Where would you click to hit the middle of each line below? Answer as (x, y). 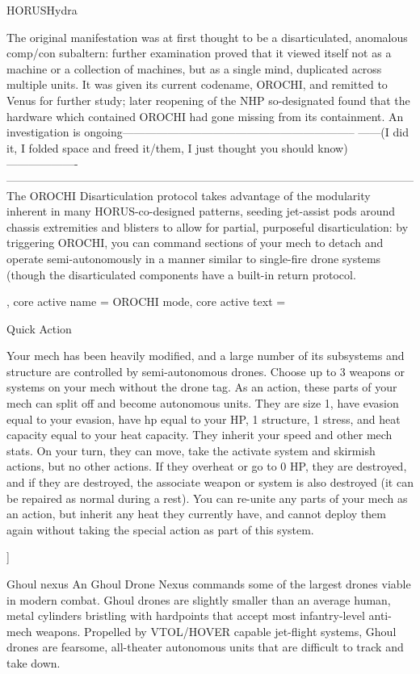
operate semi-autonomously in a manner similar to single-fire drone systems (194, 258)
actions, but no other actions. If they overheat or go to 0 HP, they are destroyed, (207, 466)
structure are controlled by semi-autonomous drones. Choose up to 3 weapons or (206, 371)
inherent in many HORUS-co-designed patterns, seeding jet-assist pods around (201, 211)
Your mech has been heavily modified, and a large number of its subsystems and (206, 356)
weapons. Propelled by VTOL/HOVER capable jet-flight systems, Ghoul (216, 631)
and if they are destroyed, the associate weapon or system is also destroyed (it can (210, 482)
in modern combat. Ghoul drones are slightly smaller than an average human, (199, 599)
